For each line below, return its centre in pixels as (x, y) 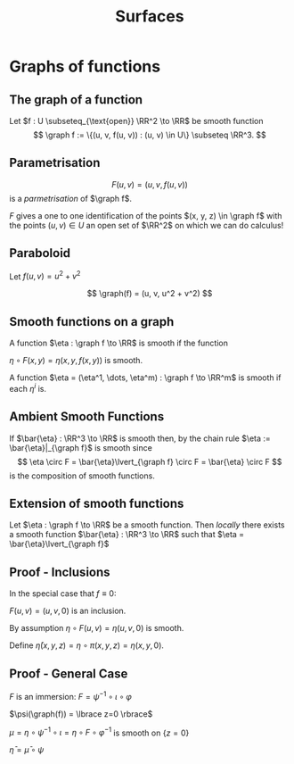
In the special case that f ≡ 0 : (63, 594)
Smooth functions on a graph (92, 322)
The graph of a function (76, 100)
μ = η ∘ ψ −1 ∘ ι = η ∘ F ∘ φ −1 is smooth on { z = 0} (99, 732)
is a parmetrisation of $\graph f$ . (70, 198)
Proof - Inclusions (60, 572)
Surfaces (150, 17)
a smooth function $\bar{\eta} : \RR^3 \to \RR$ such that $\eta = (127, 535)
